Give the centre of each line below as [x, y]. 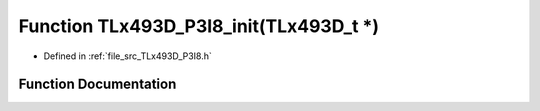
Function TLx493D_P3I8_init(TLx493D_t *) [199, 26]
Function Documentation [97, 84]
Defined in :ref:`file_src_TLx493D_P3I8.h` [127, 56]
